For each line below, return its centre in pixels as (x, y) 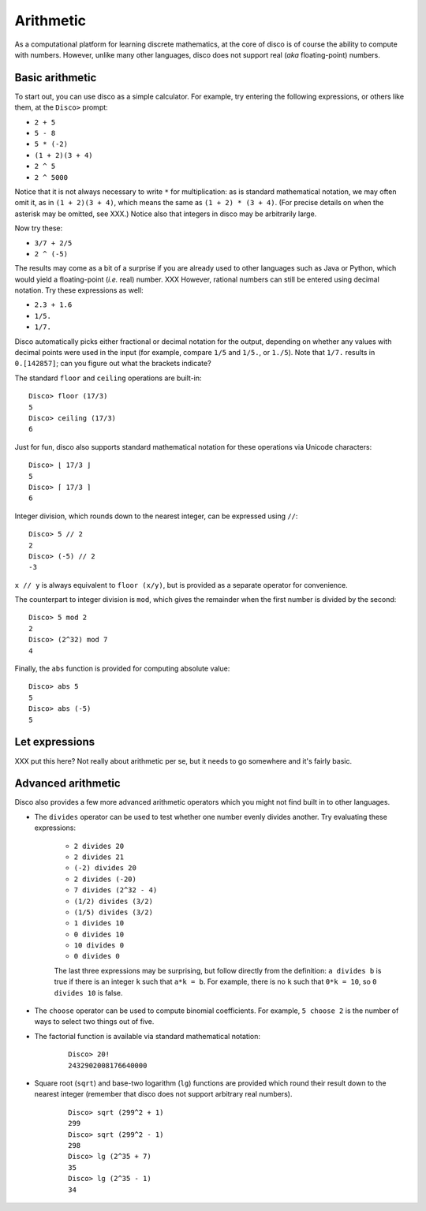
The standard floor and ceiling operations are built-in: (108, 378)
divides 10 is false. (88, 992)
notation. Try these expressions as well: (79, 290)
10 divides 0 (99, 946)
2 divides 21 (99, 857)
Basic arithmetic (56, 78)
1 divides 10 (99, 923)
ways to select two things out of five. (94, 1022)
